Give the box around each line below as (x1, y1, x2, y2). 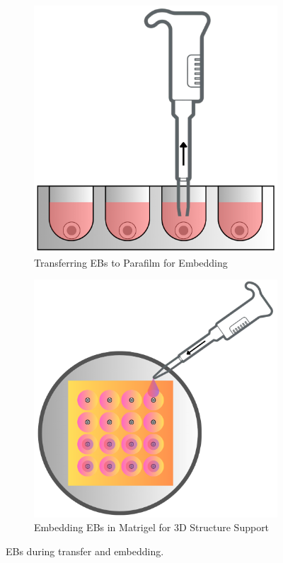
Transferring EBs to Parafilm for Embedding (34, 255, 228, 269)
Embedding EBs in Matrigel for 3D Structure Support (34, 520, 270, 535)
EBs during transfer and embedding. (6, 543, 164, 558)
